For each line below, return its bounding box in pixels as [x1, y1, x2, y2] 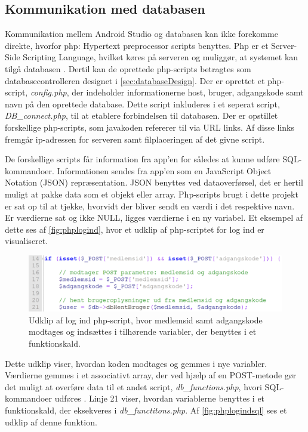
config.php [30, 86, 67, 98]
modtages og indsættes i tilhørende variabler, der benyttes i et [29, 325, 257, 338]
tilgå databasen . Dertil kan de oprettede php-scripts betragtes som [5, 62, 251, 75]
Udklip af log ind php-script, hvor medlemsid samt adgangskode [29, 313, 263, 326]
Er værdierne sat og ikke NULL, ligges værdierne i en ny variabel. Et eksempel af [5, 211, 303, 224]
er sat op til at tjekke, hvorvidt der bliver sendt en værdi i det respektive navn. [5, 199, 295, 212]
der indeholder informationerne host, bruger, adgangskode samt [72, 86, 304, 98]
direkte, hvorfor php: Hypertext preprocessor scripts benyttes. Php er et [5, 39, 269, 51]
